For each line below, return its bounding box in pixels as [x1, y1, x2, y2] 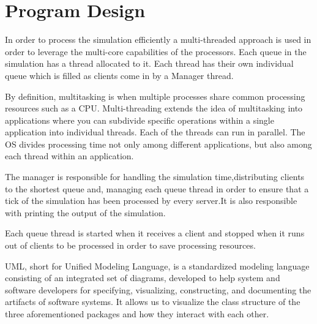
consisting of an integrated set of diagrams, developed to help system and [5, 271, 280, 284]
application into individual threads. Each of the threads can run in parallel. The [5, 126, 305, 138]
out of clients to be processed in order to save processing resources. [5, 239, 256, 252]
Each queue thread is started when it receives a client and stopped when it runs [5, 227, 305, 239]
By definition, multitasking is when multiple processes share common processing [5, 89, 305, 102]
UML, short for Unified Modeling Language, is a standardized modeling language [5, 259, 310, 272]
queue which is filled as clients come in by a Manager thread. [5, 69, 234, 81]
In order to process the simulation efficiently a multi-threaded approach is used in [5, 33, 311, 46]
